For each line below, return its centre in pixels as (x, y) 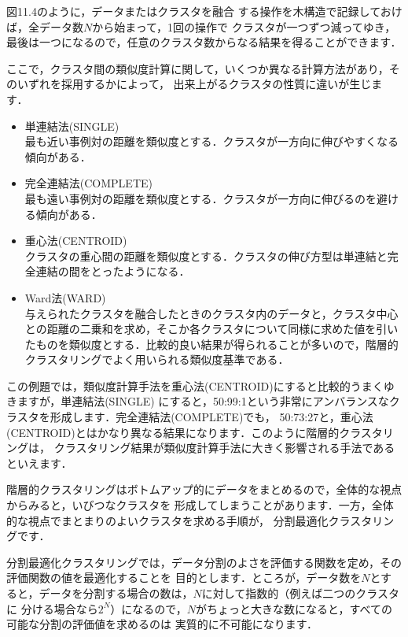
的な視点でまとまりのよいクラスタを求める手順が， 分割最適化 (167, 520)
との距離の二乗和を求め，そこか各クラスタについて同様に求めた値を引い (211, 329)
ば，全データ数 (45, 26)
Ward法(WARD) (65, 297)
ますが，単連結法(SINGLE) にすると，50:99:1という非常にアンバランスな (203, 401)
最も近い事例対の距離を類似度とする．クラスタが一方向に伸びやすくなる (212, 141)
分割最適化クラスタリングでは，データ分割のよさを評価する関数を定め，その (204, 562)
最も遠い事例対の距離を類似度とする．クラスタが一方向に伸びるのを (201, 198)
